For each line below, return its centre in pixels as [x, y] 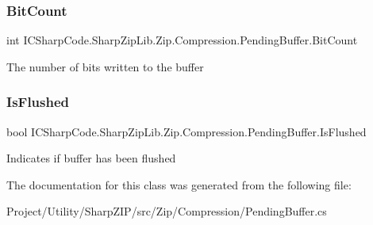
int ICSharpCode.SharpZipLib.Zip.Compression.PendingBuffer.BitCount [182, 40]
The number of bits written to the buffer [105, 66]
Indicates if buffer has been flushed [91, 158]
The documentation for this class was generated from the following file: [179, 184]
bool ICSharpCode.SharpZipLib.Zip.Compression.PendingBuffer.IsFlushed [186, 131]
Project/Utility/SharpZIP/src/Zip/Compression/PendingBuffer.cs [167, 211]
